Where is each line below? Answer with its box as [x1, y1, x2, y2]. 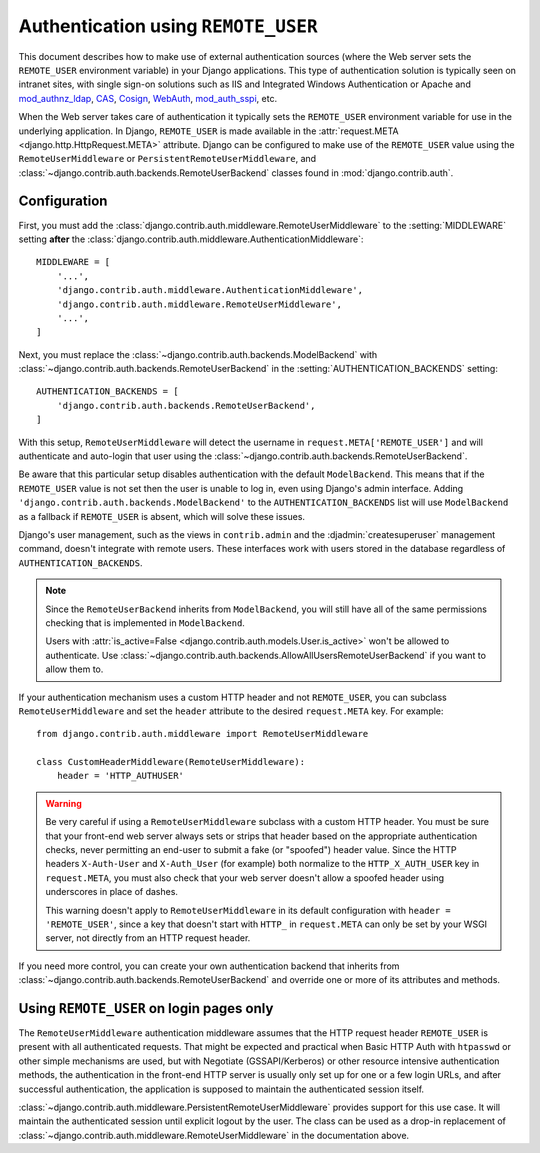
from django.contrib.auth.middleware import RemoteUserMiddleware [36, 728, 369, 740]
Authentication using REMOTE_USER [18, 15, 319, 37]
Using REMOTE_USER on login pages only [18, 1000, 274, 1017]
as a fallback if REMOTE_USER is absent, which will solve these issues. [18, 510, 305, 522]
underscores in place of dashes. [45, 886, 179, 898]
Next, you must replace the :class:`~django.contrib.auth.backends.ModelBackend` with [18, 348, 378, 360]
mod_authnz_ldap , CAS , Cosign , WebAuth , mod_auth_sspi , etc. [18, 92, 278, 104]
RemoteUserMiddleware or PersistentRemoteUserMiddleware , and [18, 153, 317, 165]
